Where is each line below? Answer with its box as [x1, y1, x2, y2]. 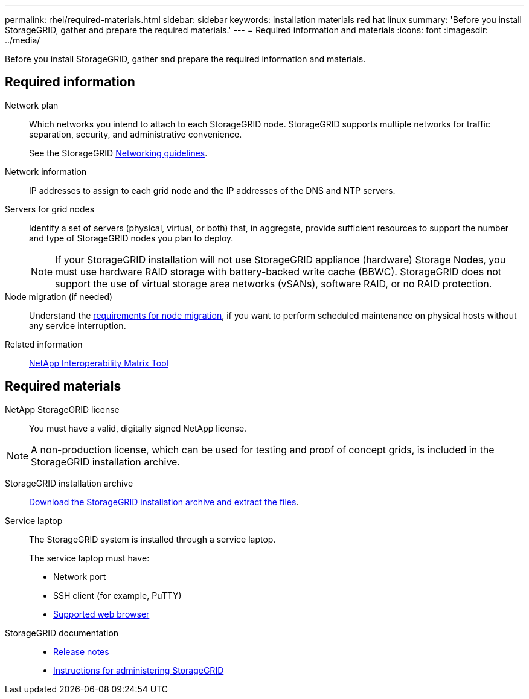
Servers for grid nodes [5, 203, 95, 214]
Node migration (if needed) [5, 291, 113, 302]
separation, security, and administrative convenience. [29, 129, 242, 139]
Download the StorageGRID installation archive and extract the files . [29, 496, 299, 507]
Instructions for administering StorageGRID [53, 665, 224, 675]
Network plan [5, 100, 59, 110]
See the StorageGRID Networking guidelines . [29, 147, 208, 158]
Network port [53, 571, 106, 582]
